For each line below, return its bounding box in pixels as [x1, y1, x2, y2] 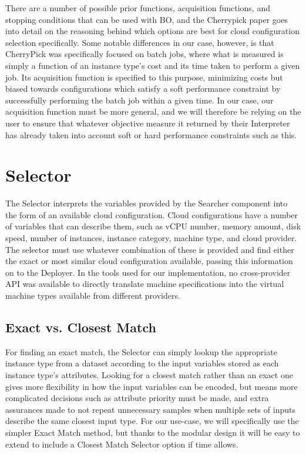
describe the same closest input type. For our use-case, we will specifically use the [5, 415, 299, 427]
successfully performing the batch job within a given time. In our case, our [5, 94, 274, 106]
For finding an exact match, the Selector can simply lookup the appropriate [5, 345, 277, 358]
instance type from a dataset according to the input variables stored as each [5, 357, 279, 369]
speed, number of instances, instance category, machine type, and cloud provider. [5, 232, 297, 244]
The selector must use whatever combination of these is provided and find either [5, 243, 294, 255]
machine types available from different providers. [5, 289, 180, 301]
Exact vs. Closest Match [5, 318, 156, 336]
